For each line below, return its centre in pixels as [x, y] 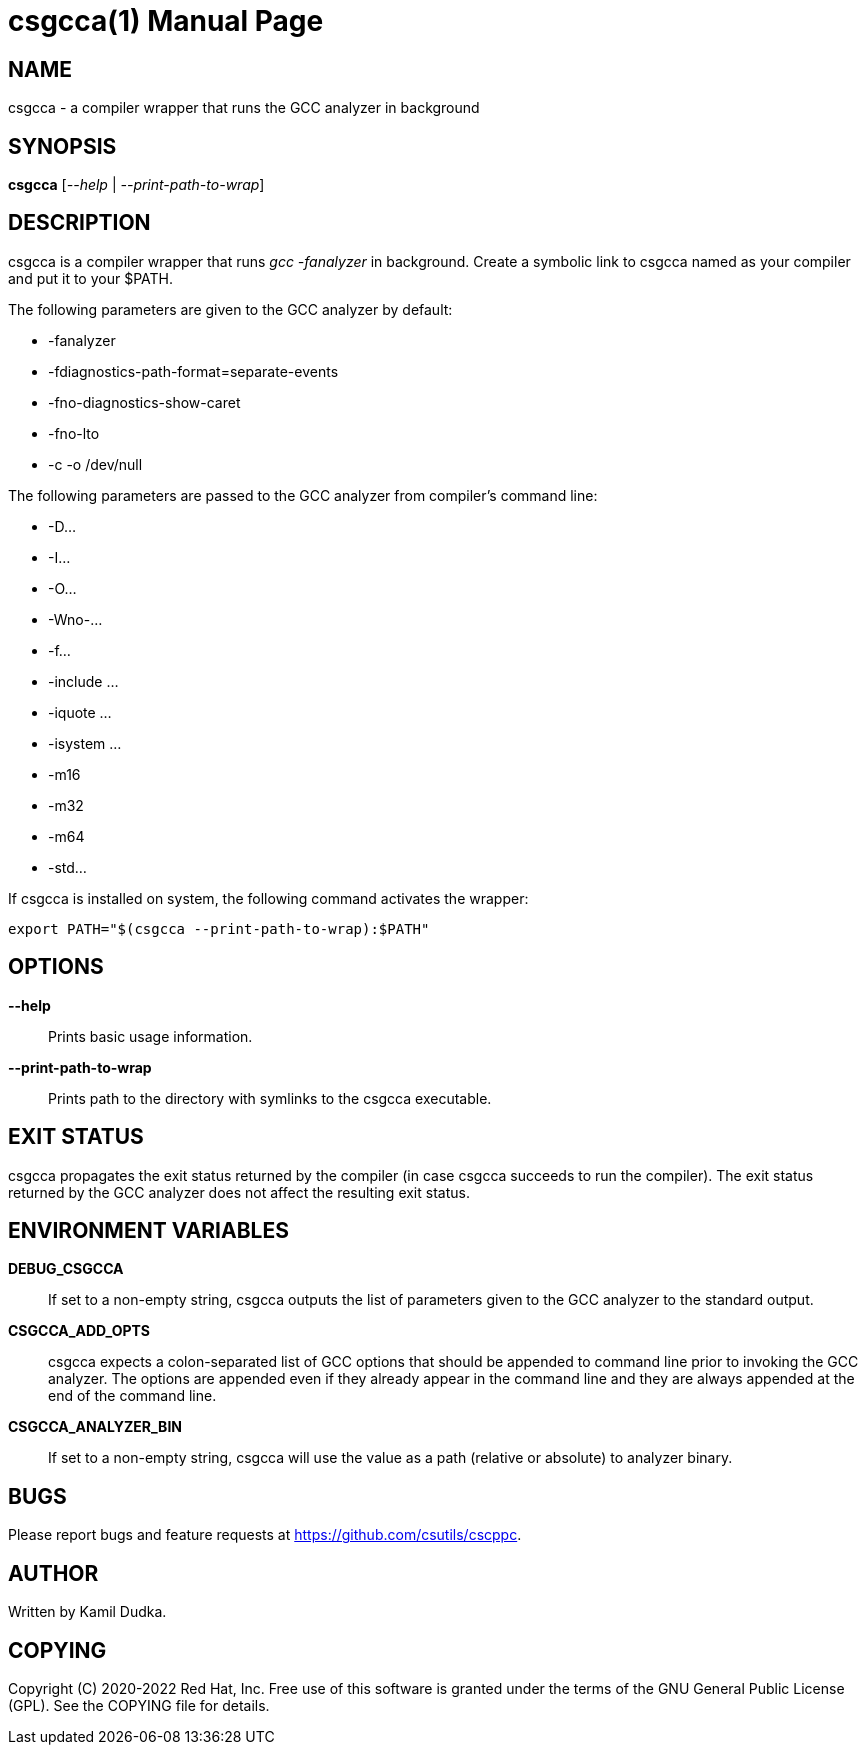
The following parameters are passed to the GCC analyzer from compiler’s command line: [303, 495]
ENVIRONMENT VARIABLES [148, 1230]
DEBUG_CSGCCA [66, 1269]
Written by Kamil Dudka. [87, 1612]
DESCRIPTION [79, 223]
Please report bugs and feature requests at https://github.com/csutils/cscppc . [265, 1535]
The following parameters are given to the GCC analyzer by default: [230, 309]
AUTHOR [53, 1573]
